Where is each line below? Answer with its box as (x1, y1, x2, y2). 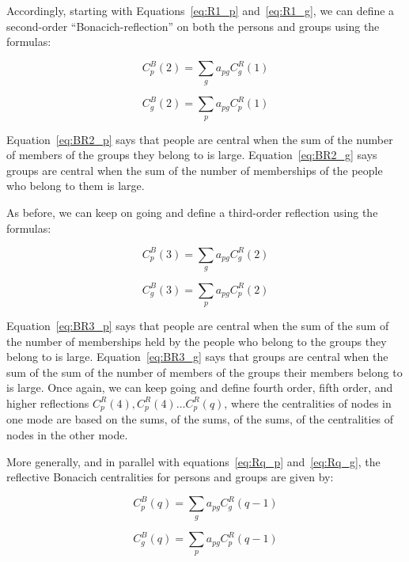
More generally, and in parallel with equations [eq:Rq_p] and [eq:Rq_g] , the (6, 453, 381, 469)
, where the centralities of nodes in (224, 394, 392, 411)
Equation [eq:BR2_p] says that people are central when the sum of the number (6, 131, 393, 147)
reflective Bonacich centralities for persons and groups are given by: (6, 469, 334, 485)
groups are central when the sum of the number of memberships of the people (6, 161, 383, 178)
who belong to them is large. (6, 177, 145, 194)
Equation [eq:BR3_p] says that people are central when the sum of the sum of (6, 317, 389, 333)
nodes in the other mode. (6, 426, 128, 442)
